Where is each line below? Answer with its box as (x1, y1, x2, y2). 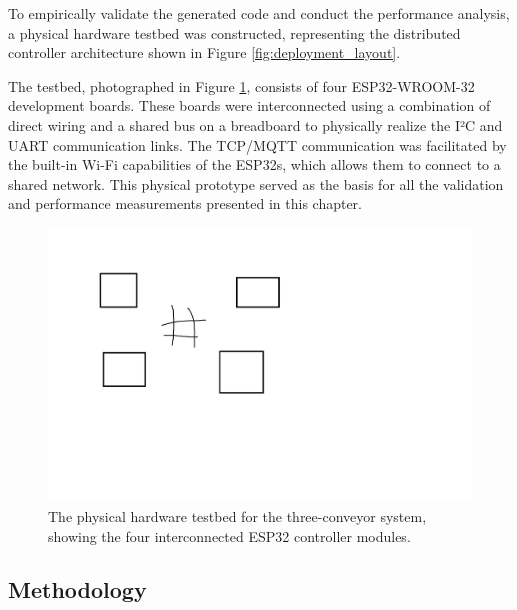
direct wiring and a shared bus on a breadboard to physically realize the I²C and (8, 114, 503, 135)
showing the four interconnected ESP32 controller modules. (48, 525, 411, 546)
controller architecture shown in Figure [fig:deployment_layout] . (8, 42, 401, 63)
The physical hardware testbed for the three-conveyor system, (48, 505, 427, 526)
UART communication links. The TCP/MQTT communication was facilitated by (8, 134, 507, 155)
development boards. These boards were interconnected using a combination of (8, 95, 491, 116)
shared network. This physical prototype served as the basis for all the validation (8, 173, 504, 194)
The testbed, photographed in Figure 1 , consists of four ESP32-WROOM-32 (8, 75, 475, 96)
